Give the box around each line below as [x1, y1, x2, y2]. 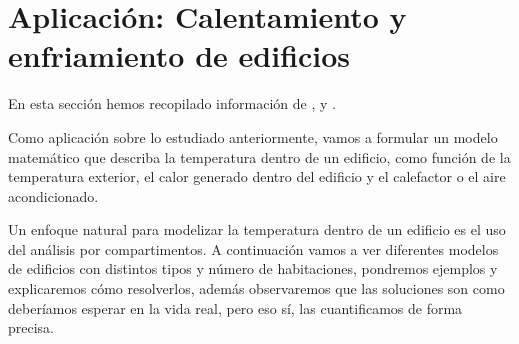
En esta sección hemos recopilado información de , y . [8, 93, 336, 114]
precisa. [8, 317, 55, 338]
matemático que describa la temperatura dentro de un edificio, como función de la [8, 146, 511, 167]
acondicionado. [8, 185, 99, 206]
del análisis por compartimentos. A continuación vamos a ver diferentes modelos [8, 238, 499, 259]
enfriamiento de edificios [8, 35, 351, 76]
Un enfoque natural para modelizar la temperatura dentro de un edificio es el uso [8, 219, 506, 240]
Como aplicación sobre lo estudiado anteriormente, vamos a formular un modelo [8, 126, 498, 147]
